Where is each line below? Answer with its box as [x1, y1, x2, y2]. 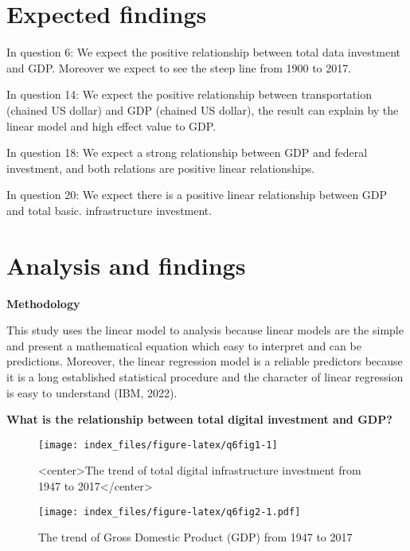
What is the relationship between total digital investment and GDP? [6, 411, 392, 428]
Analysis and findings [6, 248, 246, 281]
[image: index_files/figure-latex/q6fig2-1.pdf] [38, 506, 301, 518]
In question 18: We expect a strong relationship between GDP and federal [6, 144, 368, 161]
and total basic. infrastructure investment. [6, 201, 213, 218]
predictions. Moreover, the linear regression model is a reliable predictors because [6, 353, 403, 369]
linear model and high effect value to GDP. [6, 117, 217, 134]
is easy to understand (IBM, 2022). [6, 384, 178, 401]
